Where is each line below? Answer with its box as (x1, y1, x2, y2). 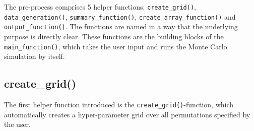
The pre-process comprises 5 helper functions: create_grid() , (4, 2, 197, 12)
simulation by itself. (4, 51, 65, 61)
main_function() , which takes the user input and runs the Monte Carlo (4, 41, 227, 51)
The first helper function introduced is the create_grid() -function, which (4, 99, 234, 110)
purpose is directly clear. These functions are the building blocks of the (4, 31, 224, 41)
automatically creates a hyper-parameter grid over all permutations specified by (4, 109, 250, 119)
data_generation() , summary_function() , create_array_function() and (4, 11, 236, 22)
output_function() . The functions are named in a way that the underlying (4, 21, 238, 32)
